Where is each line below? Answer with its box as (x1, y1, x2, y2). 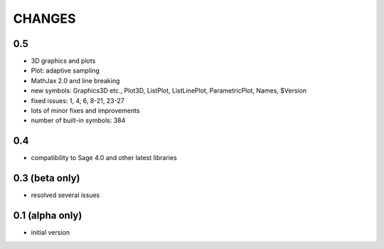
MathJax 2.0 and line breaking (31, 76, 120, 85)
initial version (31, 228, 70, 237)
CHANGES (13, 11, 76, 26)
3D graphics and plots (31, 57, 96, 65)
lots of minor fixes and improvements (31, 107, 140, 115)
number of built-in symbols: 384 (31, 116, 126, 124)
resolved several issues (31, 191, 100, 199)
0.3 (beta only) (13, 172, 81, 184)
